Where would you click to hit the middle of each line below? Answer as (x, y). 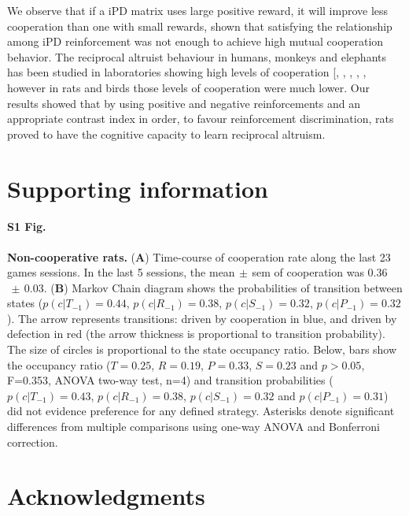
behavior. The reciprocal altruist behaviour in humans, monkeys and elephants (197, 56)
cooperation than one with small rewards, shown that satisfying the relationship (200, 26)
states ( (25, 303)
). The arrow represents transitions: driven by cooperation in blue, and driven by (202, 318)
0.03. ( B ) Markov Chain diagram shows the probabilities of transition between (213, 287)
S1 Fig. (27, 226)
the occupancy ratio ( (59, 364)
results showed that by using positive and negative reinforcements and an (184, 103)
